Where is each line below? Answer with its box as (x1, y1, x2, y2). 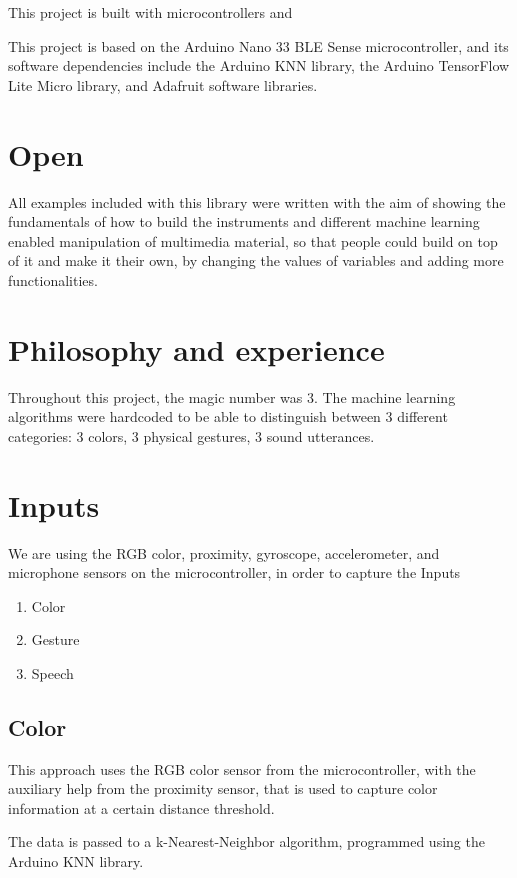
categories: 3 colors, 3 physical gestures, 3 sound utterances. (8, 425, 375, 446)
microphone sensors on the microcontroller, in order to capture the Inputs (8, 562, 461, 583)
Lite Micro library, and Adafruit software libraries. (8, 74, 318, 95)
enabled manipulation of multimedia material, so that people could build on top (8, 230, 498, 251)
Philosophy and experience (8, 328, 385, 369)
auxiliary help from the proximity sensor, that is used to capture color (8, 778, 438, 799)
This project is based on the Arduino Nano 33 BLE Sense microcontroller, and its (8, 35, 509, 56)
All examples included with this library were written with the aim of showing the (8, 191, 506, 212)
